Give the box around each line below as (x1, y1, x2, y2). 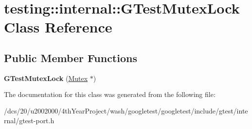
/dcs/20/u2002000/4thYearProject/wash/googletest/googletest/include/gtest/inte (4, 105, 248, 115)
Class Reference (4, 17, 112, 37)
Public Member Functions (4, 50, 137, 65)
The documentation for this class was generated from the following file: (4, 89, 216, 99)
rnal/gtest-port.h (4, 115, 54, 125)
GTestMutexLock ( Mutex (4, 73, 88, 83)
